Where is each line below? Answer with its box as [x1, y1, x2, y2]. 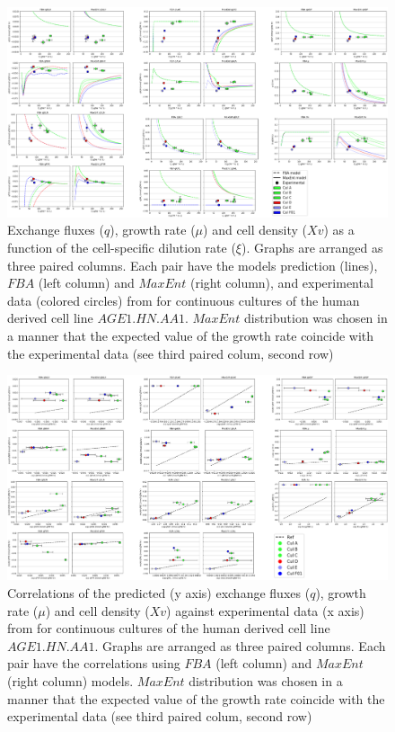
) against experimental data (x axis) [166, 601, 364, 620]
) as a [323, 220, 355, 239]
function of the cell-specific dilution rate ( [7, 237, 236, 256]
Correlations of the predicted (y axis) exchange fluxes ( [7, 584, 311, 603]
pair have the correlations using [7, 654, 180, 673]
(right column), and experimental [189, 273, 373, 292]
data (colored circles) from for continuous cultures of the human [7, 290, 360, 309]
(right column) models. [7, 672, 134, 691]
